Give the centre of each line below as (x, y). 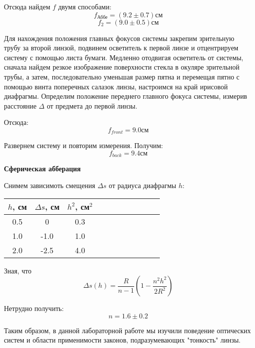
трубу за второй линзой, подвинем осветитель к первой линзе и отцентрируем (121, 48)
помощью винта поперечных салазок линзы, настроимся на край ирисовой (116, 86)
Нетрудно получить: (34, 308)
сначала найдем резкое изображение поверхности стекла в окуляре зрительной (122, 67)
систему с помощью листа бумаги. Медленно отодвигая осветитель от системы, (124, 57)
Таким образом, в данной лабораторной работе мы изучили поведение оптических (127, 330)
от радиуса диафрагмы (143, 185)
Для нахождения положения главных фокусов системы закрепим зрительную (119, 38)
